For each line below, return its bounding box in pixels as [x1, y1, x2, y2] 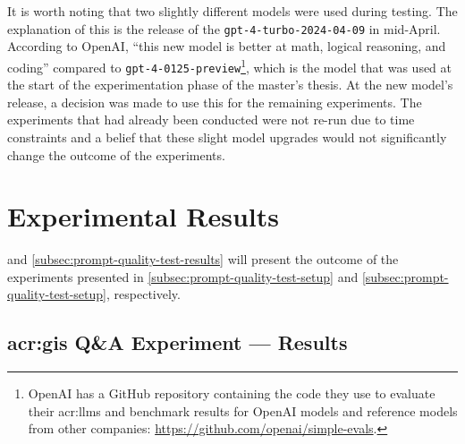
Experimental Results [7, 198, 279, 235]
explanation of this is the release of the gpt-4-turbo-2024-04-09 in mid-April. [7, 19, 441, 38]
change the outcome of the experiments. [7, 145, 225, 164]
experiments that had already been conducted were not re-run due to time [7, 110, 415, 129]
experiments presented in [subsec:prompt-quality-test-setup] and [7, 267, 359, 286]
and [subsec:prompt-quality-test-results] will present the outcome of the [7, 250, 399, 269]
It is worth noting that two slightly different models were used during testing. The [7, 2, 458, 20]
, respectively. [106, 285, 181, 303]
